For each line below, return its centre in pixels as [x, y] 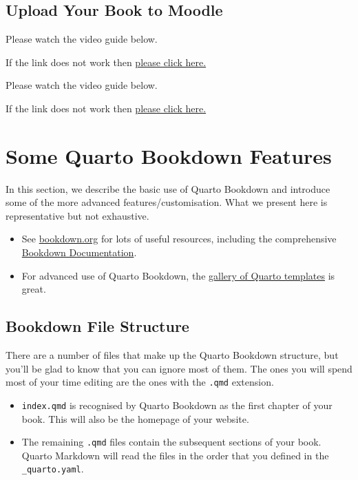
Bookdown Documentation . [79, 252]
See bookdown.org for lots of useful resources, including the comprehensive [179, 239]
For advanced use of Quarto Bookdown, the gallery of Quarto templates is [178, 275]
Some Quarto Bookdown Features [169, 155]
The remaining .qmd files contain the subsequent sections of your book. [171, 442]
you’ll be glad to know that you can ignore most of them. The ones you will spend [179, 368]
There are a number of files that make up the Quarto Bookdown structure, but [172, 355]
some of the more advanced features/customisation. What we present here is [167, 202]
